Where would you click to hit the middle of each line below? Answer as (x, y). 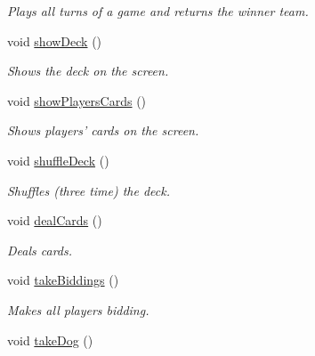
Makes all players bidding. (78, 309)
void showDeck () (55, 40)
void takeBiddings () (63, 280)
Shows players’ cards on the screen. (103, 130)
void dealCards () (55, 220)
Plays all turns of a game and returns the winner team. (158, 11)
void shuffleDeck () (58, 160)
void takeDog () (50, 340)
